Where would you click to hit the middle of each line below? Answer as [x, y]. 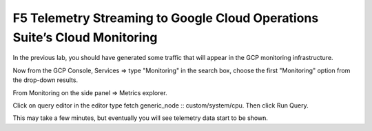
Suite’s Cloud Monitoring [85, 37]
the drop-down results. [45, 80]
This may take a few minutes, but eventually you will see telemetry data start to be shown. [141, 118]
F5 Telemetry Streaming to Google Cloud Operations [166, 18]
